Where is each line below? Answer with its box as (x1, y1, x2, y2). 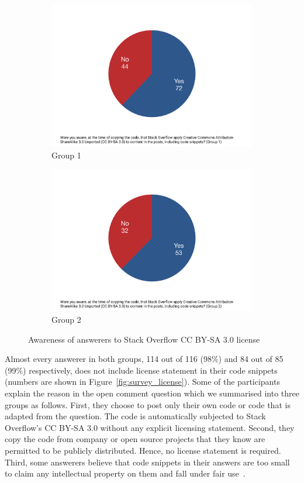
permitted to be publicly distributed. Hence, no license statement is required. (5, 444, 281, 456)
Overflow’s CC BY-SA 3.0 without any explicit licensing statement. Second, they (5, 421, 295, 433)
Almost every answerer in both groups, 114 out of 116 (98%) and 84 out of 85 (5, 353, 284, 365)
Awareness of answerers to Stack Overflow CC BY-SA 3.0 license (28, 333, 260, 345)
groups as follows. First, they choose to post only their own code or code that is (5, 398, 291, 410)
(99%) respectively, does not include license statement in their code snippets (5, 364, 278, 376)
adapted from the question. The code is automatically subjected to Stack (5, 410, 266, 422)
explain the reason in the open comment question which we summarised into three (5, 387, 299, 399)
